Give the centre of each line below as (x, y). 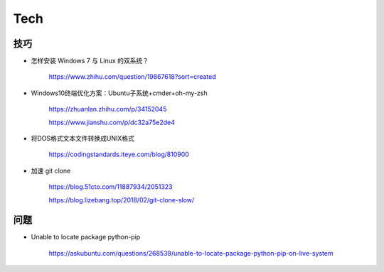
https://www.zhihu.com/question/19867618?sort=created (132, 77)
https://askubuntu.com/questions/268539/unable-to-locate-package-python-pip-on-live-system (191, 253)
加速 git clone (51, 170)
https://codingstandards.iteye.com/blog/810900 (119, 154)
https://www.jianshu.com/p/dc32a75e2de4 (112, 122)
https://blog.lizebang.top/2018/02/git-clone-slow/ (122, 200)
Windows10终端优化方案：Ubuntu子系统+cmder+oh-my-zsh (119, 93)
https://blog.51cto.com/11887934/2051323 (111, 187)
